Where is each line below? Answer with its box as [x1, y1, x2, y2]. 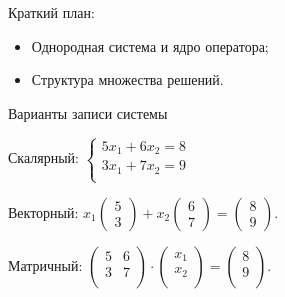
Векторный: [8, 201, 79, 222]
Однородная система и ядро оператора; [31, 35, 269, 56]
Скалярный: [8, 147, 79, 168]
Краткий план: [8, 2, 95, 22]
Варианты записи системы [8, 102, 168, 123]
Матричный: [8, 254, 83, 275]
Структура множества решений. [31, 69, 224, 90]
